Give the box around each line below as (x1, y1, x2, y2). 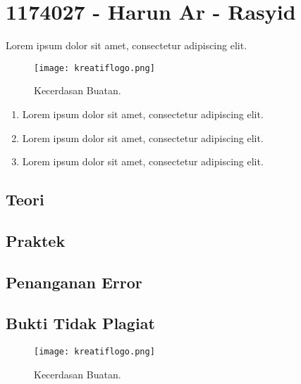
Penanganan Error (6, 271, 142, 293)
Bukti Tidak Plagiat (6, 312, 155, 334)
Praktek (6, 229, 66, 251)
